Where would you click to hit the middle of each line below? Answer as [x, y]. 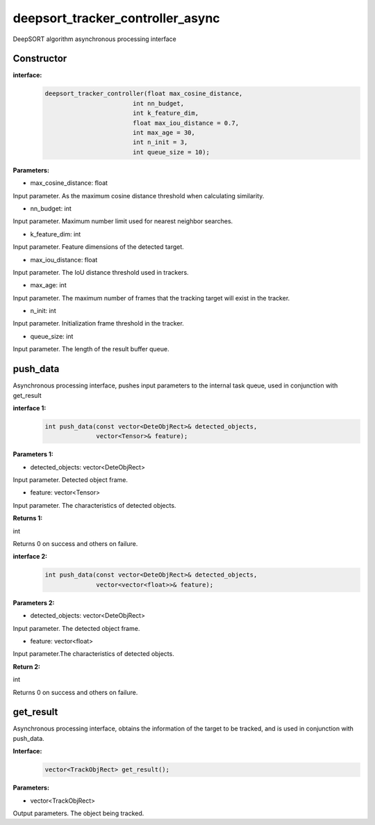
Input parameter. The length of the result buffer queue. [91, 349]
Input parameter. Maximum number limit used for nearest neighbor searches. [123, 221]
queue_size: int [52, 336]
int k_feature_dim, [166, 113]
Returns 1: [28, 518]
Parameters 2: [34, 602]
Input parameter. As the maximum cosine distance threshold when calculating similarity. [139, 195]
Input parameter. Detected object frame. [70, 480]
